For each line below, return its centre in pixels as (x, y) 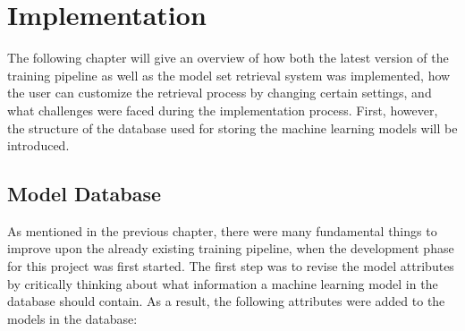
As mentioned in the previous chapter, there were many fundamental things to (222, 230)
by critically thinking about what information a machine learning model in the (223, 283)
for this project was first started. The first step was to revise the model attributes (231, 266)
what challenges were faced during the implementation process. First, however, (223, 110)
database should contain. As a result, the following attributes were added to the (226, 301)
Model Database (85, 194)
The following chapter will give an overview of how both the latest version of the (228, 58)
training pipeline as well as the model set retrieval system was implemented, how (229, 75)
